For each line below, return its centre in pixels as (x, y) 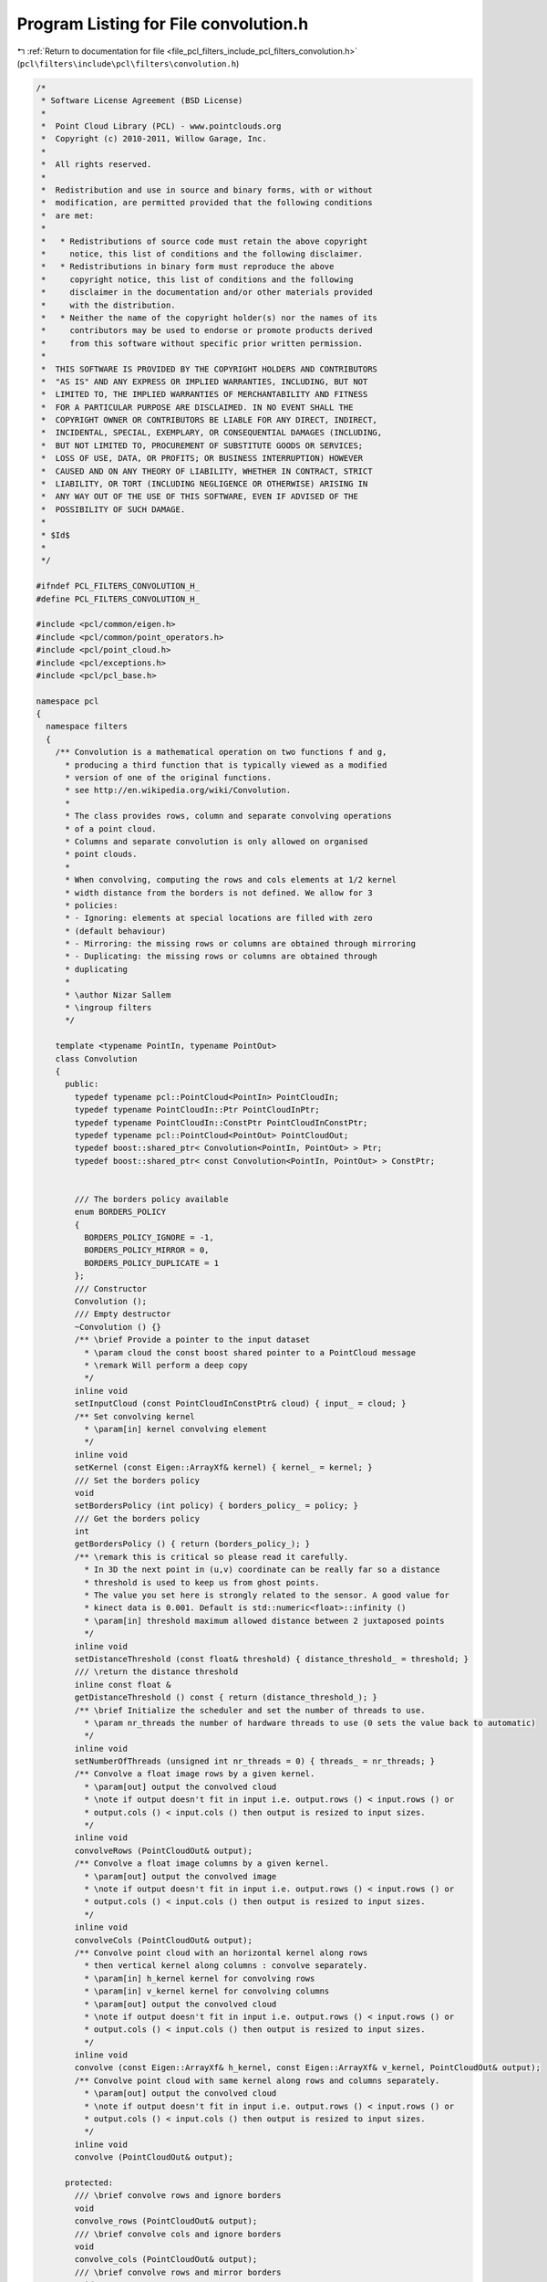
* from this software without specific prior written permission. (202, 343)
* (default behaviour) (116, 931)
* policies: (92, 905)
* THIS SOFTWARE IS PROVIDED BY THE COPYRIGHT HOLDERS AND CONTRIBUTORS (210, 369)
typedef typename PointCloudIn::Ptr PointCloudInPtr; (197, 1110)
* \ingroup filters (108, 1008)
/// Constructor (111, 1288)
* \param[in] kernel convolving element (175, 1429)
